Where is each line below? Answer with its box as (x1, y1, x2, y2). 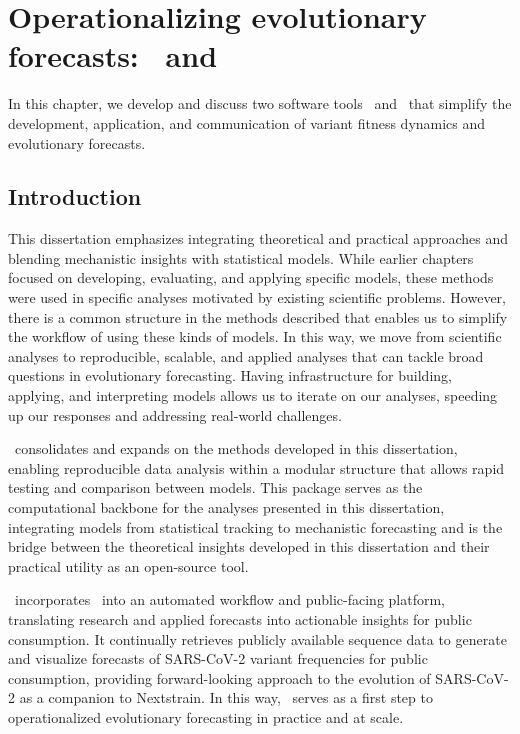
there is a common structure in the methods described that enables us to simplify (8, 306, 508, 327)
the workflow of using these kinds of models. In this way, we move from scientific (8, 326, 502, 347)
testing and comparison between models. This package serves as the (8, 477, 423, 498)
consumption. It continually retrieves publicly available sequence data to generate (8, 628, 507, 649)
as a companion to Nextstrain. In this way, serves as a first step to (19, 687, 433, 708)
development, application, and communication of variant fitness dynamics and (8, 112, 486, 133)
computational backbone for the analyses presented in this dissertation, (8, 497, 445, 518)
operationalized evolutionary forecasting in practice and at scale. (8, 706, 404, 727)
